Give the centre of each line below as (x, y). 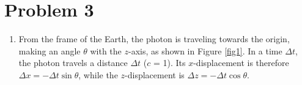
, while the (98, 74)
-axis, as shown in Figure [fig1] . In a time (205, 50)
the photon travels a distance (73, 63)
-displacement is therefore (241, 63)
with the (106, 50)
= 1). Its (169, 63)
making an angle (50, 50)
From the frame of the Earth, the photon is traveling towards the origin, (154, 39)
